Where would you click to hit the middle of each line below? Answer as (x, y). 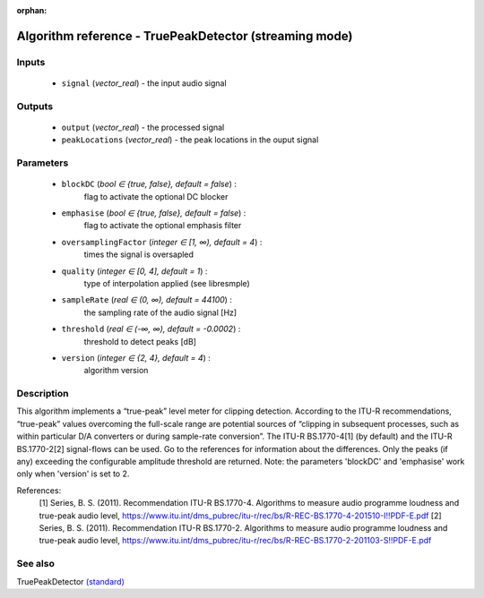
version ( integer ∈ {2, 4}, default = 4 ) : (136, 357)
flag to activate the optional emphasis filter (163, 226)
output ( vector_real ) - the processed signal (143, 127)
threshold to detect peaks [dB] (140, 341)
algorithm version (116, 371)
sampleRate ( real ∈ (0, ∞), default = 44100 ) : (147, 300)
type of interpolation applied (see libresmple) (167, 283)
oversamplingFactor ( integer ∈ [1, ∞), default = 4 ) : (162, 242)
